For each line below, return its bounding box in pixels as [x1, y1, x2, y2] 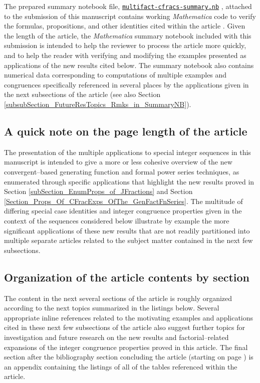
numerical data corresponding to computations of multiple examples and [4, 69, 227, 80]
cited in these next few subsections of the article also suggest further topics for [4, 322, 245, 332]
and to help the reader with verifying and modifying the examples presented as [4, 50, 246, 60]
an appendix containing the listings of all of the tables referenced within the [4, 361, 237, 371]
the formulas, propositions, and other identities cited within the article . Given [4, 20, 245, 31]
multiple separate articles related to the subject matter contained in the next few [4, 235, 253, 245]
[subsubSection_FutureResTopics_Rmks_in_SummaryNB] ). [4, 99, 191, 109]
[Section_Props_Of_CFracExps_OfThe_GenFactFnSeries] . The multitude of [4, 195, 243, 206]
